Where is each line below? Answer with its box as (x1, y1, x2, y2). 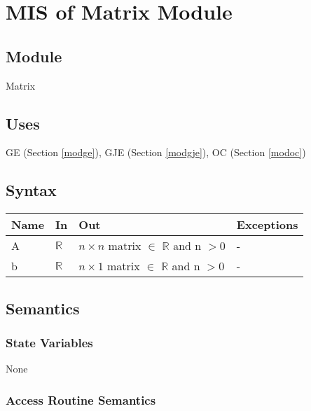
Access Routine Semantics (6, 391, 156, 408)
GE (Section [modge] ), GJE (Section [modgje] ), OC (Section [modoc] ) (6, 145, 306, 160)
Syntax (6, 179, 57, 201)
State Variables (6, 333, 93, 351)
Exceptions (236, 216, 298, 233)
